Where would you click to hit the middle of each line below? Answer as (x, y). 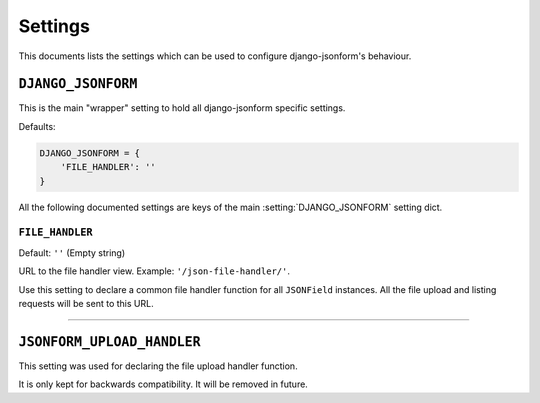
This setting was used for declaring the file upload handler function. (158, 366)
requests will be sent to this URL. (86, 303)
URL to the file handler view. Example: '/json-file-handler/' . (154, 271)
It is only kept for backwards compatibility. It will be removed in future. (163, 384)
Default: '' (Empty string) (72, 252)
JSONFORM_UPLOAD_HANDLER (109, 341)
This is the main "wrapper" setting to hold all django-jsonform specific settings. (182, 108)
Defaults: (37, 126)
